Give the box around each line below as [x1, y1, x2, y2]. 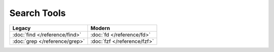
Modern [90, 24, 110, 31]
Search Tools [9, 7, 66, 18]
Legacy [12, 24, 31, 31]
